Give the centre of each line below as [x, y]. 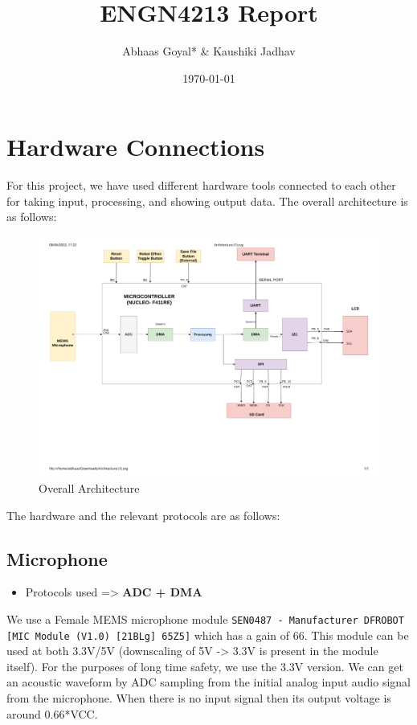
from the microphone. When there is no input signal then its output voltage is [199, 698]
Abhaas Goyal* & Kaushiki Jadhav [209, 51]
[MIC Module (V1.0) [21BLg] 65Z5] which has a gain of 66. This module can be [208, 635]
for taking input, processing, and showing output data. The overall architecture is [207, 201]
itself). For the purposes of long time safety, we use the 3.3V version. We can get [205, 666]
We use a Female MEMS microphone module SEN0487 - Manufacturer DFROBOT [205, 619]
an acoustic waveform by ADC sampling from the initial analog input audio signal [208, 682]
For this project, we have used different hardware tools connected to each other [201, 185]
